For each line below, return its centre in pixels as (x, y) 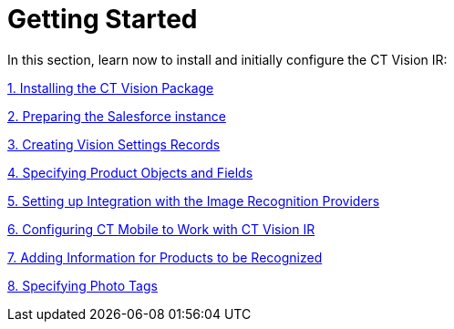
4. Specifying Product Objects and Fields (130, 172)
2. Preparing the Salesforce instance (117, 116)
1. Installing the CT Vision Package (111, 87)
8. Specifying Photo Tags (83, 285)
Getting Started (103, 19)
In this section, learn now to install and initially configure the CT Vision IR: (227, 59)
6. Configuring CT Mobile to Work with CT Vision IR (161, 229)
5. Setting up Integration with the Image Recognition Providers (194, 200)
